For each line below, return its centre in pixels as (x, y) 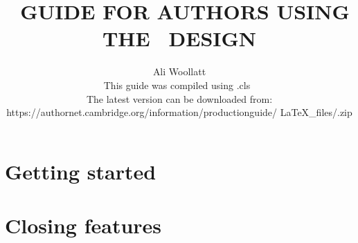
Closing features (83, 225)
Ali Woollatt (179, 71)
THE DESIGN (179, 38)
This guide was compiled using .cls (177, 85)
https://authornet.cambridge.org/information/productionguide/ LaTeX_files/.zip (179, 112)
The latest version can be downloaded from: (179, 98)
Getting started (81, 171)
